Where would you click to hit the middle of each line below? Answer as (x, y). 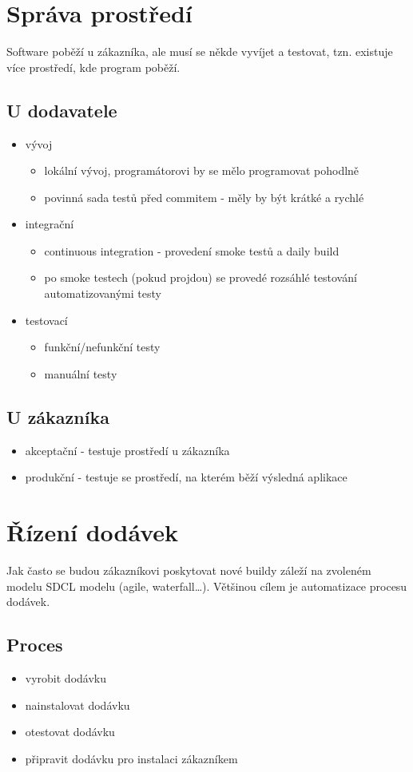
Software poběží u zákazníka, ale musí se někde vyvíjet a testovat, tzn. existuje (200, 51)
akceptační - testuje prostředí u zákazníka (127, 450)
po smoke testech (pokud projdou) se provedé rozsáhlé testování (201, 277)
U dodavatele (62, 110)
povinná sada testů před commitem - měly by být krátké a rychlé (204, 197)
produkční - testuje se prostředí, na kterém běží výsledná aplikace (186, 477)
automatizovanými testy (103, 293)
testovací (46, 320)
